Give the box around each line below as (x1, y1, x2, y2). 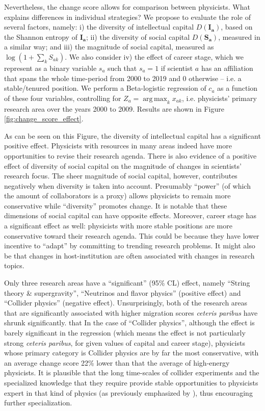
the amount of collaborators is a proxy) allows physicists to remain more (4, 190, 231, 201)
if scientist (161, 62, 193, 73)
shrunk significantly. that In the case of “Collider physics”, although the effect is (4, 317, 255, 328)
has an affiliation (201, 62, 253, 73)
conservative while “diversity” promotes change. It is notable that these (4, 200, 227, 211)
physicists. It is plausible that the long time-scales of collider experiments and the (4, 367, 259, 378)
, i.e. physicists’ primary (181, 92, 257, 103)
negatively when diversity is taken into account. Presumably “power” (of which (4, 180, 251, 191)
